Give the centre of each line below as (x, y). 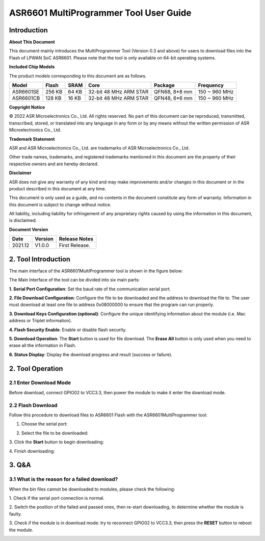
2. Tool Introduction (40, 259)
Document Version (29, 229)
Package (164, 85)
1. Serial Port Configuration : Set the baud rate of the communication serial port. (90, 289)
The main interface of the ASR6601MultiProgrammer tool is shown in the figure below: (96, 271)
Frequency (211, 85)
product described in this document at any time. (58, 188)
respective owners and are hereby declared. (54, 164)
